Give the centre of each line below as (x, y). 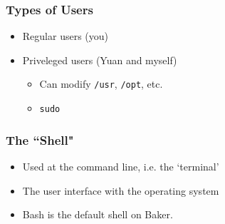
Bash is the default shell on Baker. (98, 214)
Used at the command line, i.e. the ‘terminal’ (121, 166)
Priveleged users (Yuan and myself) (100, 60)
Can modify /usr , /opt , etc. (101, 84)
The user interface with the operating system (121, 190)
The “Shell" (40, 139)
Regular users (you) (66, 36)
